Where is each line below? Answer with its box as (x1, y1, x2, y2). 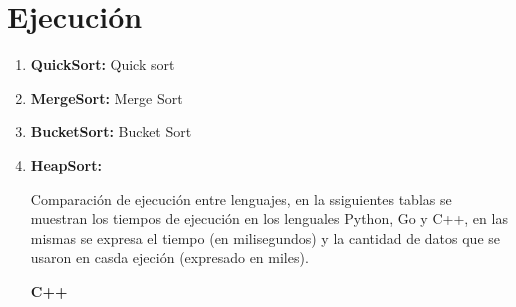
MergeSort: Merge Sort (30, 87, 183, 108)
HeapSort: (30, 154, 102, 175)
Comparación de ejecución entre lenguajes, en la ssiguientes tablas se (30, 188, 452, 209)
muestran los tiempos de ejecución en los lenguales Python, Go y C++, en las (30, 208, 508, 229)
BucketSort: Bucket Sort (30, 121, 192, 142)
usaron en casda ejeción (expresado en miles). (30, 247, 309, 268)
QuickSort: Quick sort (30, 54, 175, 75)
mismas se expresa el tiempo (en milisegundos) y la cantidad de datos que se (30, 227, 500, 248)
